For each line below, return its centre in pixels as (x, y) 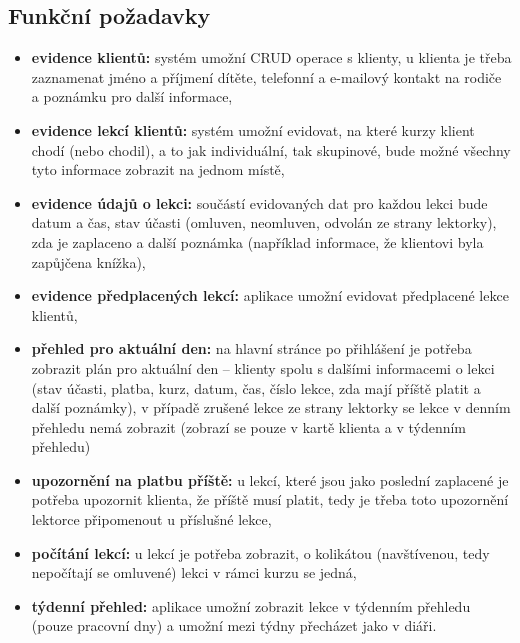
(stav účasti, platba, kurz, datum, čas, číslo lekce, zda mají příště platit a (256, 387)
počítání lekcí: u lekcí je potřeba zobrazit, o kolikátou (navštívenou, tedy (260, 552)
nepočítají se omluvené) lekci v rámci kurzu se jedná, (194, 572)
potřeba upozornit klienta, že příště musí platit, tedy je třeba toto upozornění (270, 499)
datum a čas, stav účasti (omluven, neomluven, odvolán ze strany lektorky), (264, 222)
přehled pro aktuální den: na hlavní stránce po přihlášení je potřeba (251, 348)
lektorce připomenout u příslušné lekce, (151, 519)
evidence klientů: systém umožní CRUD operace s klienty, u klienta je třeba (271, 57)
